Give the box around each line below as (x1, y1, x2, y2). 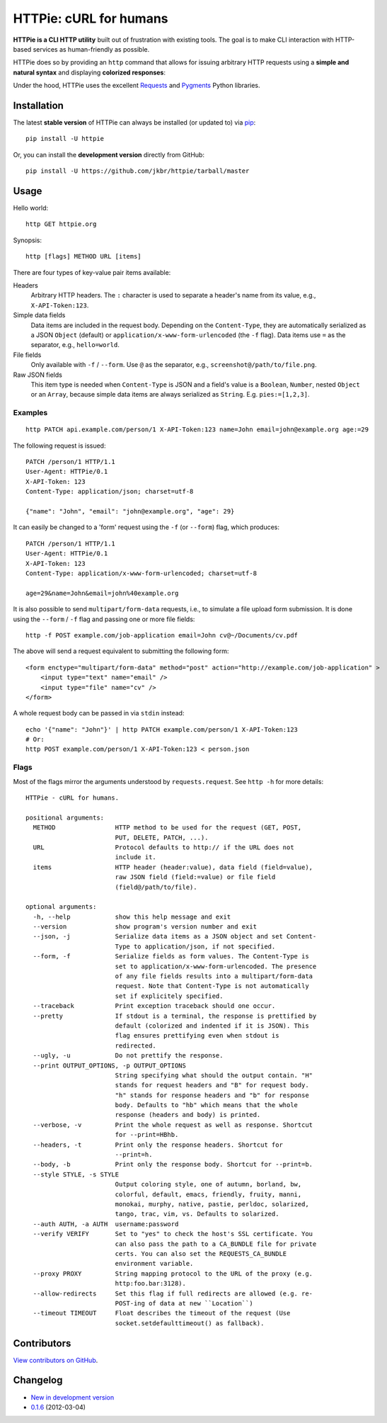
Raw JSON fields (13, 370, 63, 379)
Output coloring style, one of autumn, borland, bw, (115, 1180, 302, 1189)
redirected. (115, 1041, 157, 1050)
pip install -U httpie (25, 135, 105, 143)
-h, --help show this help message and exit (33, 912, 231, 921)
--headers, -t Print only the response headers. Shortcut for (33, 1140, 283, 1149)
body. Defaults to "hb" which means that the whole (115, 1101, 299, 1109)
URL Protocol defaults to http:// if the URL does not (33, 843, 294, 851)
